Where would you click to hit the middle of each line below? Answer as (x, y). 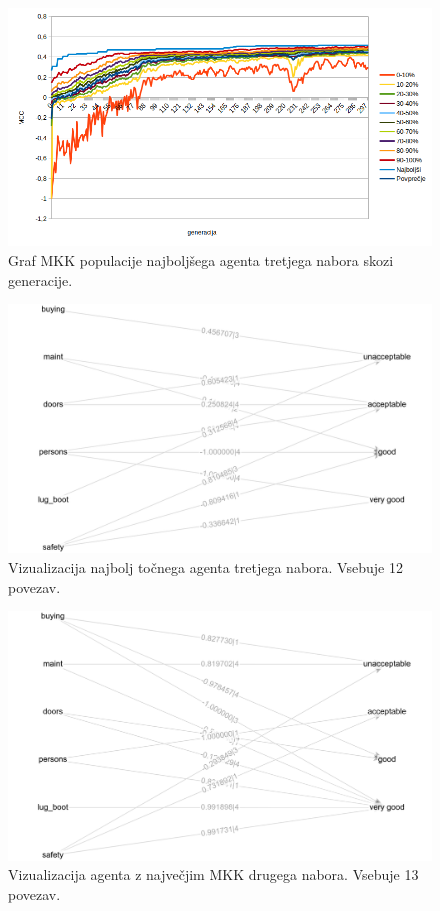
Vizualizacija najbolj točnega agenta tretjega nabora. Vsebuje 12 (205, 566)
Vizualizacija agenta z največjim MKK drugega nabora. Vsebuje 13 (213, 874)
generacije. (40, 279)
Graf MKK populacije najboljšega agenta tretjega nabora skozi (201, 259)
